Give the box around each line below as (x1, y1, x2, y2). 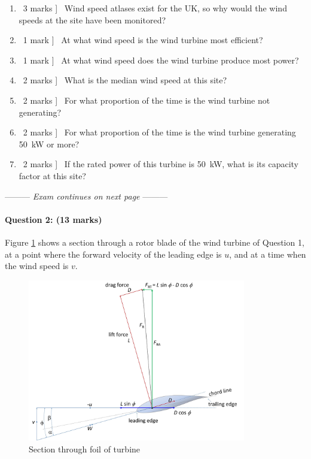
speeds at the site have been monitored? (19, 13, 166, 26)
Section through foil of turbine (29, 442, 141, 455)
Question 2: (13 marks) (5, 213, 102, 225)
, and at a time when (229, 247, 306, 260)
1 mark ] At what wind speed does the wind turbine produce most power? (23, 53, 299, 66)
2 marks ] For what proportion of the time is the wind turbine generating (23, 126, 296, 138)
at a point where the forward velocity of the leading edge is (5, 247, 222, 260)
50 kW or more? (19, 137, 80, 150)
